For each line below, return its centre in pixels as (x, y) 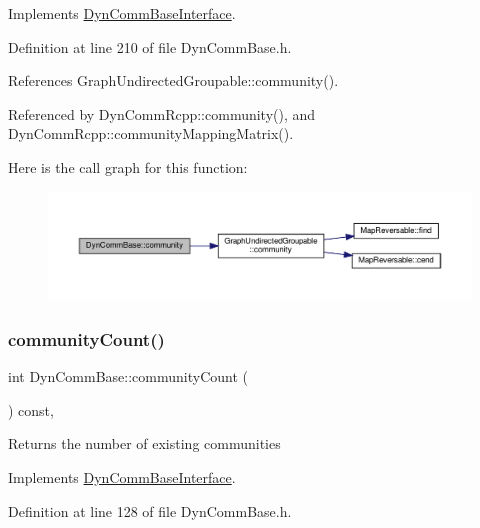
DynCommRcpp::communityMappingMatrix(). (151, 133)
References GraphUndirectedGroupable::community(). (173, 80)
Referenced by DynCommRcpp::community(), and (162, 113)
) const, (31, 409)
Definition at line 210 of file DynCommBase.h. (150, 46)
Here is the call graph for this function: (128, 166)
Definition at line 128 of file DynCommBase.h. (150, 510)
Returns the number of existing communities (144, 443)
